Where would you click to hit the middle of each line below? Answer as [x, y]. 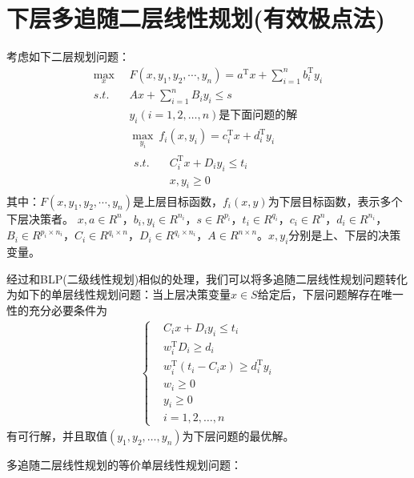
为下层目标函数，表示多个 [335, 201]
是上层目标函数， [177, 201]
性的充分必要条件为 [57, 309]
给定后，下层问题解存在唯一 [330, 294]
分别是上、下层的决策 [345, 235]
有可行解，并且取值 [57, 435]
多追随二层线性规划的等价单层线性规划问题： [124, 464]
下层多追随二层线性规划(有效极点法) [196, 18]
